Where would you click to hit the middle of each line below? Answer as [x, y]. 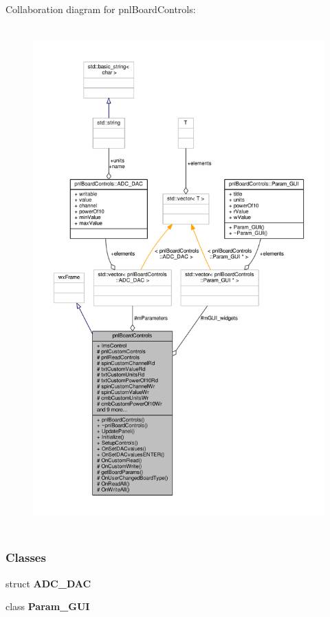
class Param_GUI [48, 606]
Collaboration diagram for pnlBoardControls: [101, 9]
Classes [26, 557]
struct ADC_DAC [48, 583]
